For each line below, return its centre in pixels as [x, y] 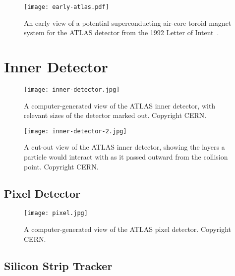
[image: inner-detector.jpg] [72, 89]
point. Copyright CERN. [61, 166]
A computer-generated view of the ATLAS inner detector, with [120, 105]
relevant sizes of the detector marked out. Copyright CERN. [115, 115]
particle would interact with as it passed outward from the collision [126, 157]
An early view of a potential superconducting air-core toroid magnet [128, 23]
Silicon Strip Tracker [58, 265]
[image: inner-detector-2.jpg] [75, 131]
